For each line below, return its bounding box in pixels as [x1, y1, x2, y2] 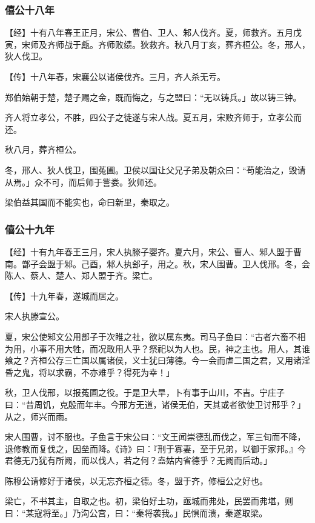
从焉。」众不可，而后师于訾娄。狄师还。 [5, 175, 162, 188]
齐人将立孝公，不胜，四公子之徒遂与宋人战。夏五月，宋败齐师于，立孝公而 [5, 111, 302, 124]
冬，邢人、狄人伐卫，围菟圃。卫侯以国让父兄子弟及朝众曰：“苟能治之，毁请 [5, 163, 306, 176]
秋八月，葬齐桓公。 [5, 143, 81, 156]
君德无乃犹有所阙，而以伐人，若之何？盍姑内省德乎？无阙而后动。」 [5, 454, 272, 467]
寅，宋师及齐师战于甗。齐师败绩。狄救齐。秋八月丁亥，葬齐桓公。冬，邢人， [5, 38, 310, 50]
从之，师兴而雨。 [5, 410, 73, 422]
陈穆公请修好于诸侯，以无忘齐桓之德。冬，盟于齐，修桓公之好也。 [5, 474, 268, 487]
